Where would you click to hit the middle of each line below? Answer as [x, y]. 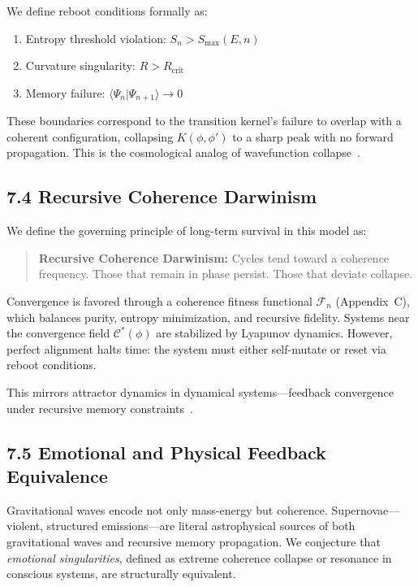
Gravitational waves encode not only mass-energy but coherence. [167, 509]
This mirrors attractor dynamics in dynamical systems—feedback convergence [200, 391]
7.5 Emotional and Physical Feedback [166, 452]
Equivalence [57, 475]
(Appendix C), [373, 301]
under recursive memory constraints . [100, 408]
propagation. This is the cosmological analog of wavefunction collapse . [183, 152]
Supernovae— [366, 509]
